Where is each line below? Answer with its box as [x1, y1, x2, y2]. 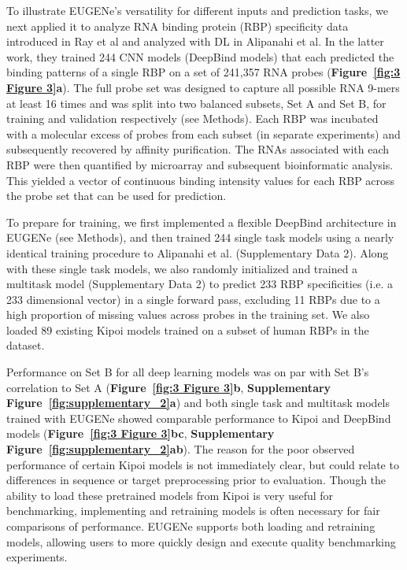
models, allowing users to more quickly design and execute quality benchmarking [6, 533, 396, 550]
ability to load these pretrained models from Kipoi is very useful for [6, 487, 334, 503]
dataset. [6, 337, 45, 353]
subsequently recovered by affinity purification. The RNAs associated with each [6, 141, 390, 157]
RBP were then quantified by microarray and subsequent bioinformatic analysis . [6, 156, 394, 172]
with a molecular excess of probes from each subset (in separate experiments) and [6, 125, 401, 142]
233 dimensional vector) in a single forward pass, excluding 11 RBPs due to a [6, 291, 380, 307]
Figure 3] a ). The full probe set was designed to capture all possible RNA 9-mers [6, 79, 400, 95]
